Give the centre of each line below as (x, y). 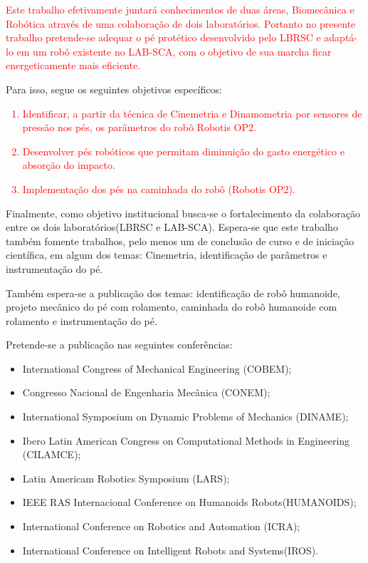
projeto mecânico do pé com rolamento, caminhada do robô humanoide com (172, 307)
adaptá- (341, 37)
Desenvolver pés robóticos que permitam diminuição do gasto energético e (183, 151)
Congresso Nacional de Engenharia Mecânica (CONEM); (146, 392)
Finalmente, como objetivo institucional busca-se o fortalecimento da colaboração (183, 213)
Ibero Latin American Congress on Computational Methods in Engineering (186, 440)
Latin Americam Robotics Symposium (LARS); (126, 478)
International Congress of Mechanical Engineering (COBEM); (157, 368)
